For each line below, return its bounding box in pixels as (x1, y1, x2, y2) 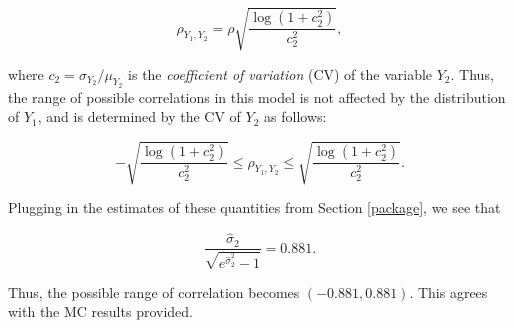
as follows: (264, 106, 327, 127)
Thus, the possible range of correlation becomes (8, 281, 300, 302)
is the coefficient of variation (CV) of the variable (128, 63, 433, 84)
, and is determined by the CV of (37, 106, 241, 127)
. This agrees (409, 281, 488, 302)
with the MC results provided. (8, 301, 193, 322)
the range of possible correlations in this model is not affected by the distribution (8, 86, 506, 107)
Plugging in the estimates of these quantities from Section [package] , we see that (8, 197, 501, 218)
